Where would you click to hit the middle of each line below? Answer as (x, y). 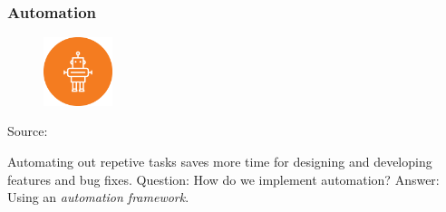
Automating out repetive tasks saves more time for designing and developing (220, 161)
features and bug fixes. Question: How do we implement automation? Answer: (223, 179)
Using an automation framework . (98, 197)
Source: (28, 131)
